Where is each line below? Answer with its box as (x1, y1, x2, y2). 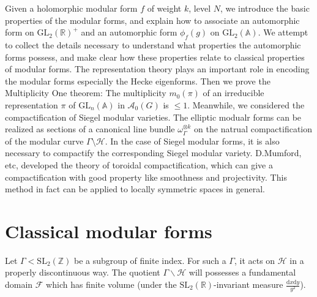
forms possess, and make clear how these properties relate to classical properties (5, 50, 305, 63)
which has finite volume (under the (46, 278, 177, 291)
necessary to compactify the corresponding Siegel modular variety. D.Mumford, (5, 146, 302, 159)
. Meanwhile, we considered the (187, 98, 305, 111)
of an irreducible (203, 86, 264, 99)
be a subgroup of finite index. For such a (74, 254, 226, 266)
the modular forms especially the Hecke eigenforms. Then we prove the (5, 74, 270, 87)
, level (188, 2, 211, 14)
